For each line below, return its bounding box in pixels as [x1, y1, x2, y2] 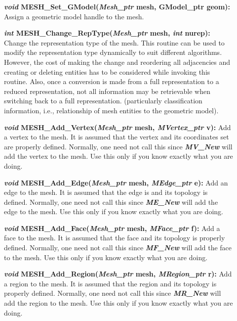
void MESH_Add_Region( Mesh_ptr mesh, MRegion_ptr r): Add [4, 269, 232, 279]
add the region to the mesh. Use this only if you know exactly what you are [4, 298, 233, 308]
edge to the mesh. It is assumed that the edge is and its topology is [4, 187, 208, 197]
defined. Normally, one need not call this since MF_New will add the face [4, 242, 232, 253]
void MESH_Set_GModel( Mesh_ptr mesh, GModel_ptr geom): [4, 1, 231, 11]
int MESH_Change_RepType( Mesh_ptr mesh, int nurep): [4, 28, 210, 38]
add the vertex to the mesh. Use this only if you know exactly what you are [4, 151, 233, 161]
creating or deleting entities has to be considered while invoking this [4, 66, 210, 77]
